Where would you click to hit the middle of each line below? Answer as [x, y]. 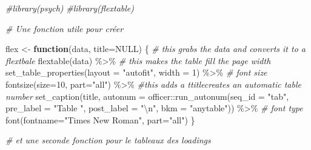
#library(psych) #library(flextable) [70, 8]
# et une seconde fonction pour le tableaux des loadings [108, 140]
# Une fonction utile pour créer [65, 28]
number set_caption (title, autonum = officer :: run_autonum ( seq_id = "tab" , [147, 96]
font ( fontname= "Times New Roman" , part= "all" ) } [100, 119]
